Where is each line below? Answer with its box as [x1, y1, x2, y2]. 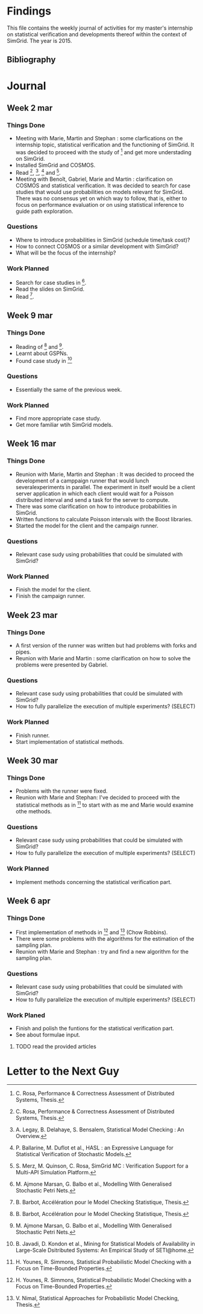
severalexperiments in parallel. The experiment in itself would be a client [15, 483, 195, 490]
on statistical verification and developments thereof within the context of [7, 30, 187, 37]
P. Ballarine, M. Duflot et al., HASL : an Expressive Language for [15, 1144, 174, 1151]
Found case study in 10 [15, 356, 72, 364]
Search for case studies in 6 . [15, 278, 87, 286]
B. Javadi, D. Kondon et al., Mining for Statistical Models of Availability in [15, 1240, 195, 1247]
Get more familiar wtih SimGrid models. [15, 421, 113, 429]
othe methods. [15, 807, 52, 815]
